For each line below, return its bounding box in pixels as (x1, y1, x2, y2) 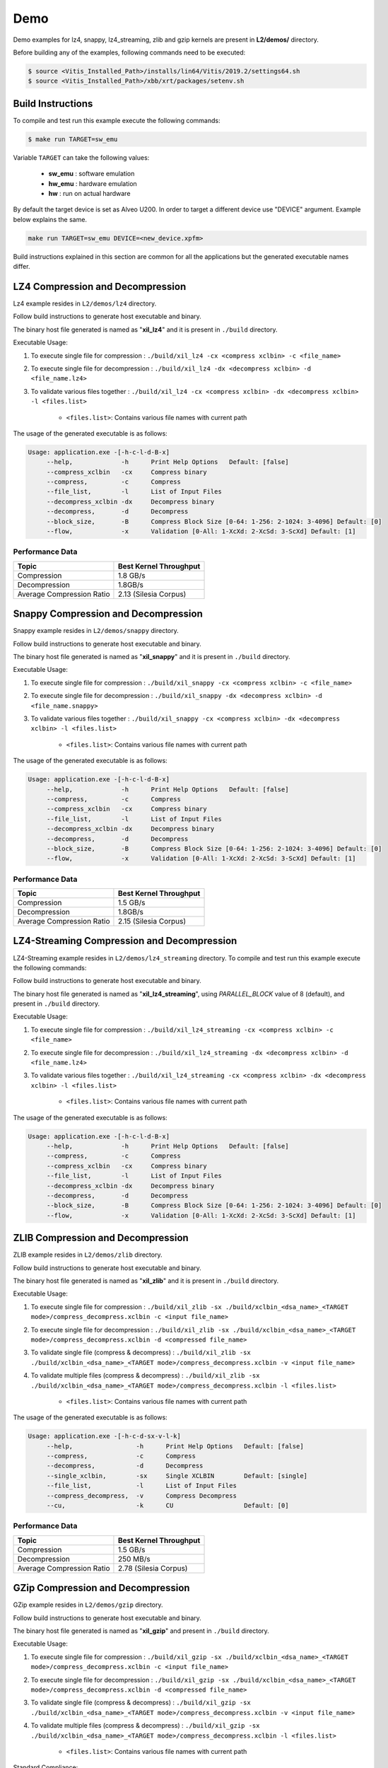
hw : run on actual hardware (48, 189, 131, 197)
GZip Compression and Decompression (13, 1582, 190, 1594)
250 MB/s (117, 1554, 151, 1564)
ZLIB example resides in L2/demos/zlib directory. (13, 1250, 163, 1259)
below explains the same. (13, 215, 88, 223)
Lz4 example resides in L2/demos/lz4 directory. (13, 299, 157, 308)
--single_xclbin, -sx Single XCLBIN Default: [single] (46, 1472, 307, 1479)
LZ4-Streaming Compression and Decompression (13, 935, 237, 947)
